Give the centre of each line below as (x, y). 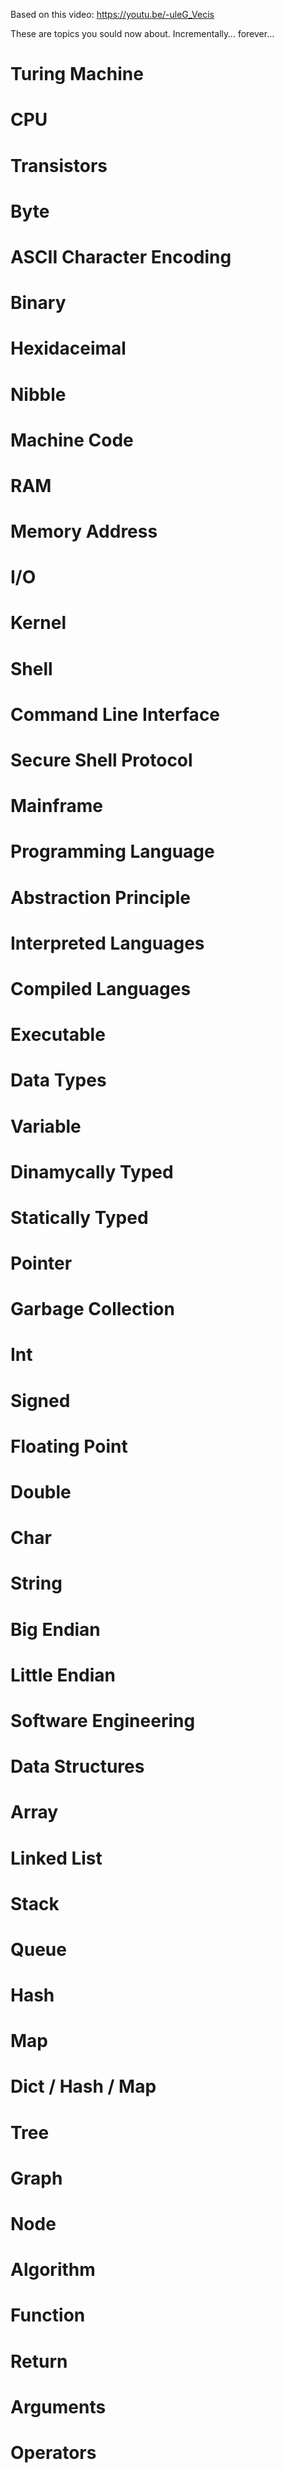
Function (48, 2315)
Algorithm (53, 2270)
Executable (58, 1035)
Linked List (56, 1858)
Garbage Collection (92, 1309)
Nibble (38, 394)
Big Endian (55, 1629)
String (36, 1583)
